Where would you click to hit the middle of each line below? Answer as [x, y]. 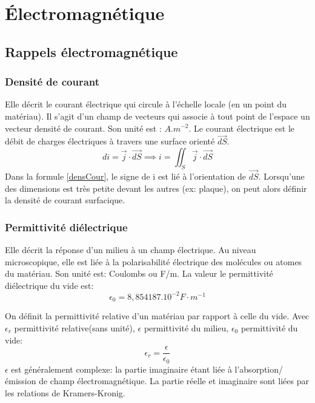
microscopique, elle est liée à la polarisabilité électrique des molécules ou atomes [154, 261]
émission [21, 381]
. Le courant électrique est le [242, 128]
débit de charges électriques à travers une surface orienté [110, 141]
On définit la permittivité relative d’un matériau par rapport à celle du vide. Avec [157, 316]
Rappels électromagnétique [91, 51]
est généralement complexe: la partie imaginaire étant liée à [121, 369]
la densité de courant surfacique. [65, 200]
